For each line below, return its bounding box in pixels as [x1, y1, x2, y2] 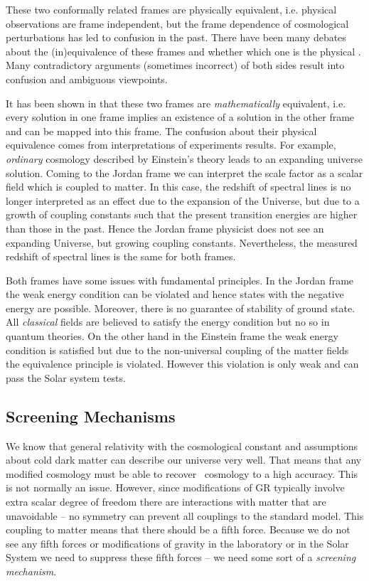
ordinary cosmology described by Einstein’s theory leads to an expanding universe [6, 151, 363, 166]
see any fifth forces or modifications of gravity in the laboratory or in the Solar [6, 535, 349, 550]
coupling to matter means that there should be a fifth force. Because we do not [6, 522, 351, 537]
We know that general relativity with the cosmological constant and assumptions [6, 438, 358, 453]
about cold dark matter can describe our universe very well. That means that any [6, 452, 362, 467]
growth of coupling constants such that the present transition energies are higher [6, 207, 358, 222]
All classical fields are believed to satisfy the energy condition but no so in [6, 314, 330, 329]
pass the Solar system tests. [6, 370, 126, 385]
